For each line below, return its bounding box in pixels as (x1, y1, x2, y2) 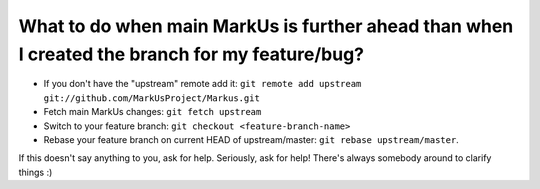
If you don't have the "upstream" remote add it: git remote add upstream (43, 78, 362, 90)
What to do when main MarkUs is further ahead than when (18, 15, 514, 37)
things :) (18, 166, 53, 178)
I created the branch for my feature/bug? (18, 43, 365, 65)
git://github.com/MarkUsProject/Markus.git (43, 92, 260, 104)
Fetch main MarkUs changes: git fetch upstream (43, 106, 262, 118)
